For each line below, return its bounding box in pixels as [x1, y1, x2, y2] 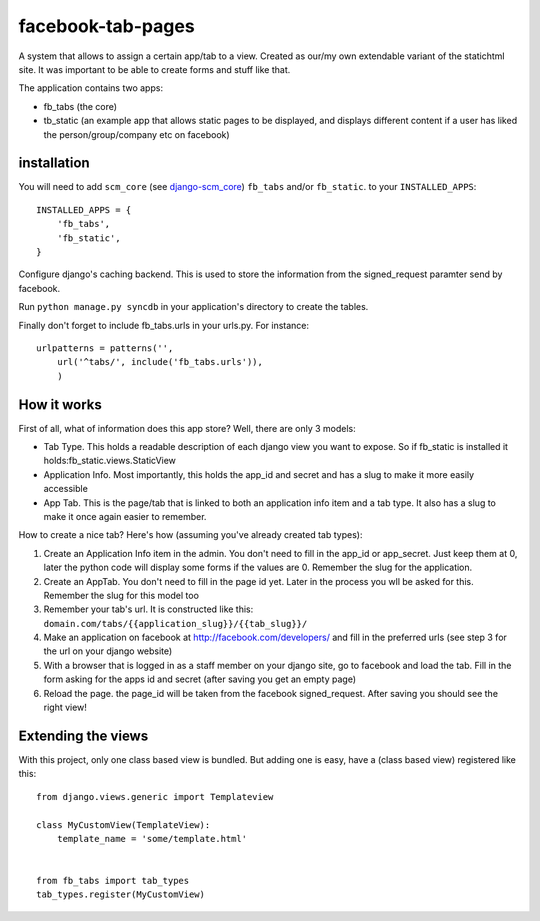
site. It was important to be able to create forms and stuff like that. [18, 63, 291, 75]
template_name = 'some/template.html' [56, 833, 248, 844]
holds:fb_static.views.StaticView [43, 455, 177, 467]
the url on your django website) [43, 645, 173, 657]
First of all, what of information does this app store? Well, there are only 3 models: [18, 422, 356, 434]
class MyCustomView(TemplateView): [36, 819, 211, 830]
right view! [43, 701, 87, 714]
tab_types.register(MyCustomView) [36, 889, 205, 900]
